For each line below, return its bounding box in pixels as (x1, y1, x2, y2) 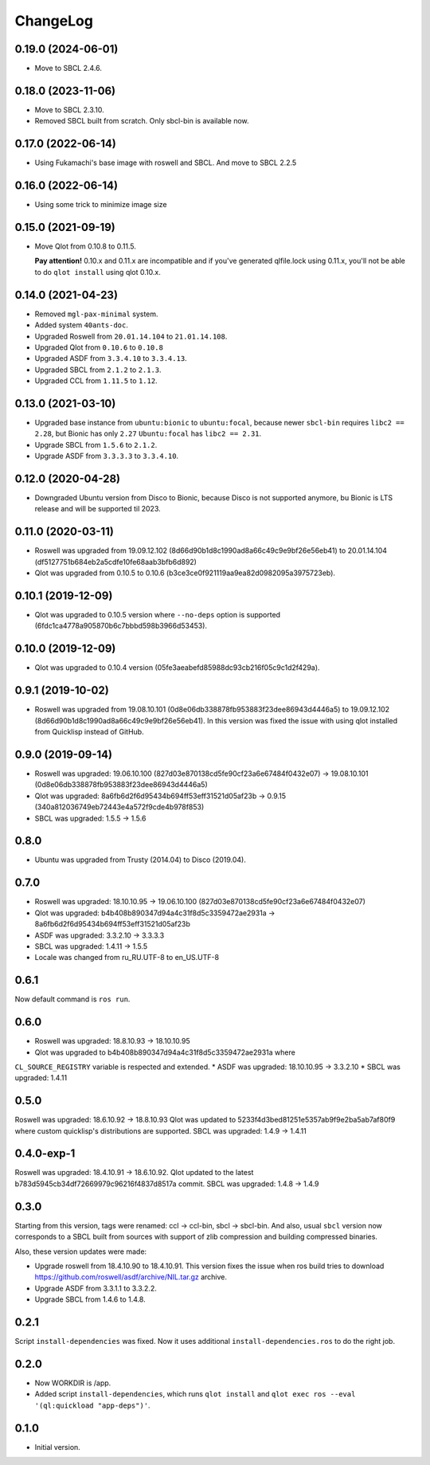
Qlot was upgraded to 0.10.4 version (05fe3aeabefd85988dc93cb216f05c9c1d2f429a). (34, 663, 320, 672)
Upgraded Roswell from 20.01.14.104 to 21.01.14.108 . (34, 331, 228, 341)
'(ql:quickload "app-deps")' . (34, 1400, 150, 1410)
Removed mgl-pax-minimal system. (34, 309, 158, 319)
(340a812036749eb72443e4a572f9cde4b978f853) (34, 802, 205, 812)
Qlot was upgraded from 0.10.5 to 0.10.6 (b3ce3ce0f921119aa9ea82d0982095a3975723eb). (34, 568, 336, 578)
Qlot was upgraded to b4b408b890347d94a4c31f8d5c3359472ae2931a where (34, 1048, 296, 1057)
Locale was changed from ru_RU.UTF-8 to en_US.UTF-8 (34, 953, 219, 962)
